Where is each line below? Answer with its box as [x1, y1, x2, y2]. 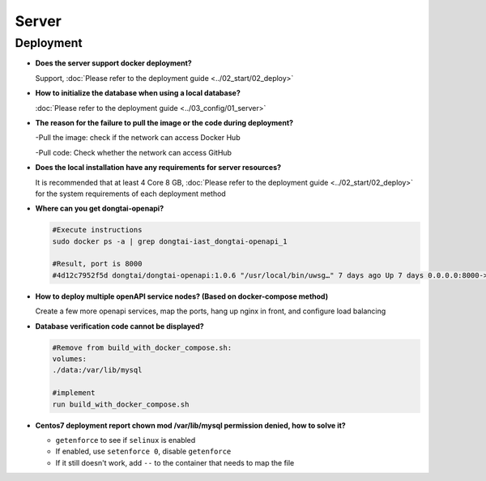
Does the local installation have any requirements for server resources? [35, 163, 282, 172]
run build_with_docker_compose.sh [52, 399, 190, 409]
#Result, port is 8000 [52, 259, 143, 269]
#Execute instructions [52, 225, 143, 235]
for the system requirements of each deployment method [35, 189, 226, 198]
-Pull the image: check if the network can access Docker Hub [35, 133, 241, 143]
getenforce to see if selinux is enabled [55, 435, 196, 445]
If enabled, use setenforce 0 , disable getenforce [55, 446, 232, 457]
